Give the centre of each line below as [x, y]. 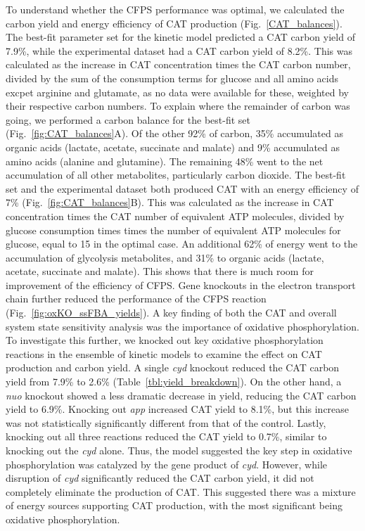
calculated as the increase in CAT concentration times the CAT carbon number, [178, 64]
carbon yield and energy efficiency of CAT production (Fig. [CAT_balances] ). [174, 23]
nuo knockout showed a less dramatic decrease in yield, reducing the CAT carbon [181, 395]
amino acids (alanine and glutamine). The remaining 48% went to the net [165, 161]
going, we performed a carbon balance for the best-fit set [128, 119]
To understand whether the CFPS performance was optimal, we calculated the [175, 9]
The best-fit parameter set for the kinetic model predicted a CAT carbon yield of [180, 37]
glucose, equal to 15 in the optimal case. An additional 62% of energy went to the [182, 244]
